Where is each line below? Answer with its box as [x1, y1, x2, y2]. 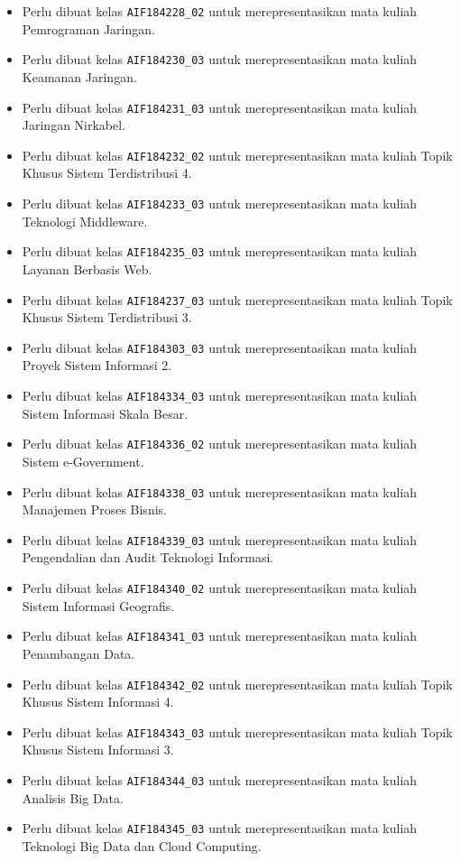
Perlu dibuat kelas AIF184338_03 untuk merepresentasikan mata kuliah [22, 482, 418, 501]
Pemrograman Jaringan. [22, 19, 155, 38]
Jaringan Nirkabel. [22, 116, 126, 134]
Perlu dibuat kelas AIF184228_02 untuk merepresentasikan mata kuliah [22, 2, 418, 20]
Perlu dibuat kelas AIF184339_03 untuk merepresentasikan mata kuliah [22, 530, 418, 549]
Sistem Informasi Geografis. [22, 596, 175, 615]
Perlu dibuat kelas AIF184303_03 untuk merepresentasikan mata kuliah [22, 338, 418, 356]
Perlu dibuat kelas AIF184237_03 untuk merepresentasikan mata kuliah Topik [22, 290, 453, 309]
